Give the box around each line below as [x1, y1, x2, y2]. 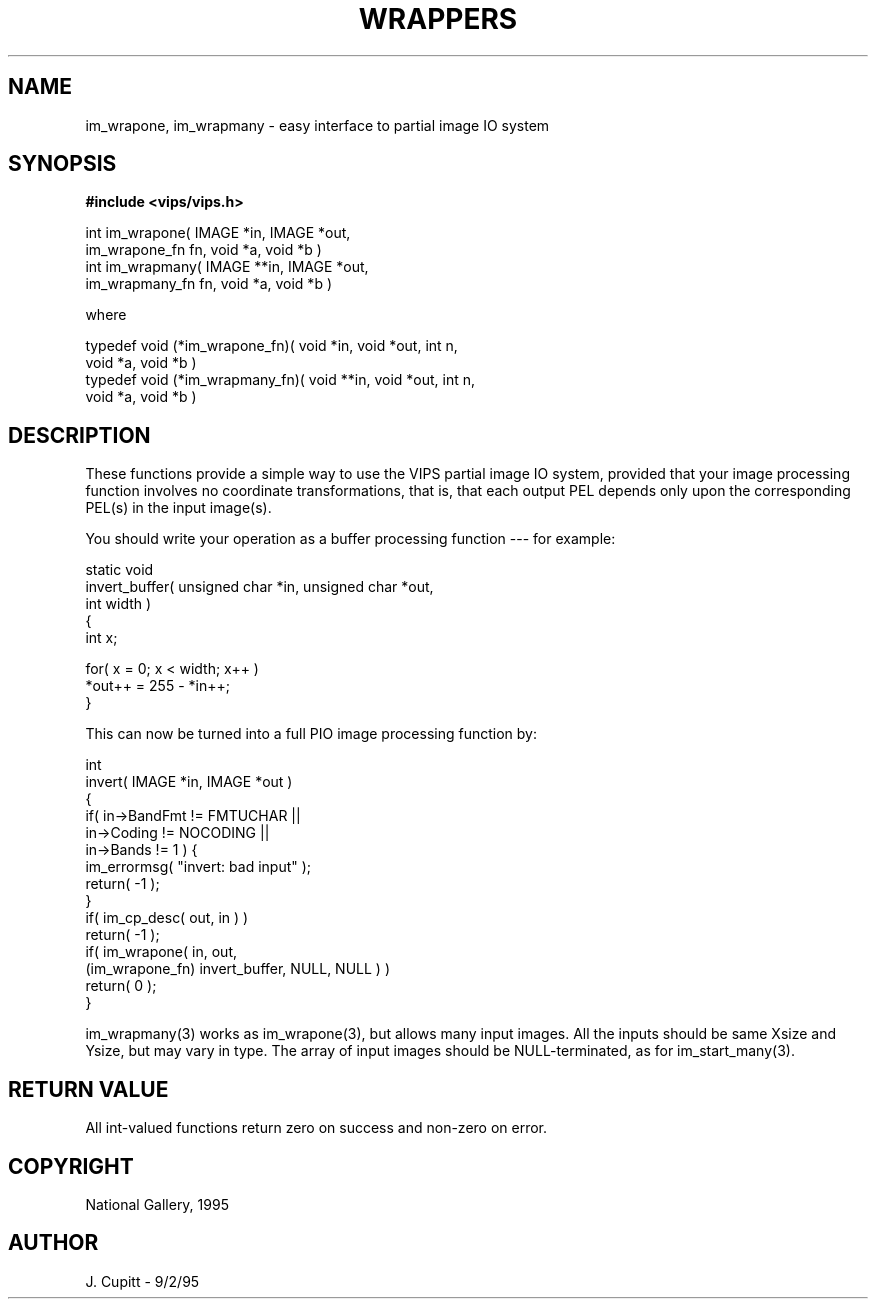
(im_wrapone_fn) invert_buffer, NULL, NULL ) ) [85, 960, 390, 978]
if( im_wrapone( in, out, [85, 943, 237, 961]
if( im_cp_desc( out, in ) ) [85, 909, 249, 927]
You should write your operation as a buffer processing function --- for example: [85, 530, 616, 548]
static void [85, 561, 154, 579]
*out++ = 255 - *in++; [85, 677, 230, 695]
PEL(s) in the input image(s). [85, 499, 272, 517]
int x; [85, 629, 118, 647]
